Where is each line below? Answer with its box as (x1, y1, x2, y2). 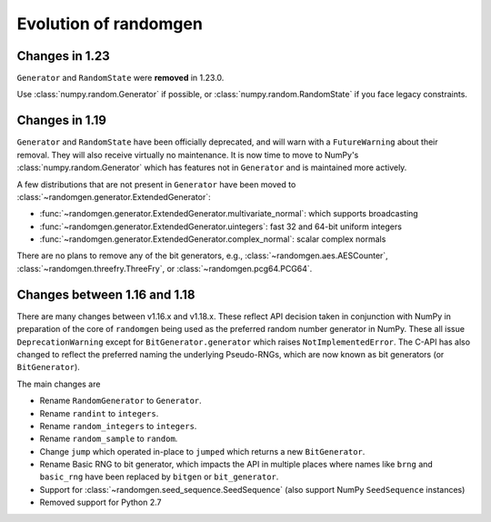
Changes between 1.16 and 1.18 (16, 286, 195, 302)
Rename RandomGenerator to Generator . (39, 396, 202, 407)
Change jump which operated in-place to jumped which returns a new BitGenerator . (39, 446, 366, 457)
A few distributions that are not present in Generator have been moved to (16, 178, 296, 190)
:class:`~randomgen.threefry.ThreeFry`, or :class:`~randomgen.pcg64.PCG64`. (16, 263, 313, 274)
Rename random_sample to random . (39, 433, 178, 445)
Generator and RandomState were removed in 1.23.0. (16, 73, 225, 84)
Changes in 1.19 (16, 113, 106, 128)
